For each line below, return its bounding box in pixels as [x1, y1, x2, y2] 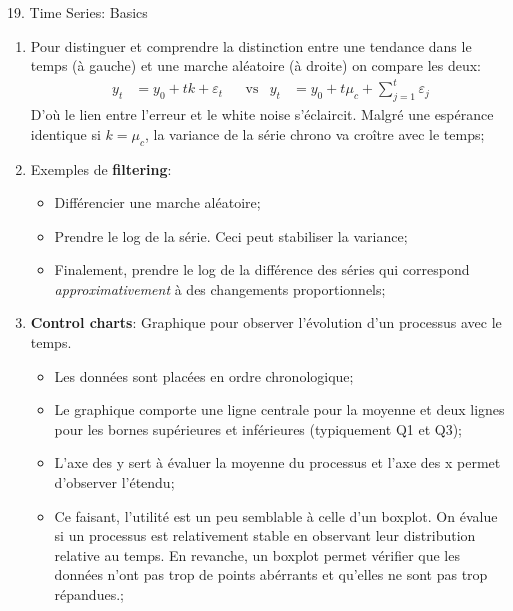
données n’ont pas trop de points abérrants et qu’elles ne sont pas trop [54, 564, 488, 585]
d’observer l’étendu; [54, 472, 175, 493]
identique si [30, 123, 101, 144]
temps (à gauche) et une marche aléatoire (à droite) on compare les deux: [30, 55, 481, 76]
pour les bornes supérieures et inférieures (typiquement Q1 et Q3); [54, 418, 462, 439]
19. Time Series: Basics [7, 2, 148, 22]
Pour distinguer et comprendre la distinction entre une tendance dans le [30, 35, 472, 56]
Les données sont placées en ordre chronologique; [54, 365, 354, 386]
